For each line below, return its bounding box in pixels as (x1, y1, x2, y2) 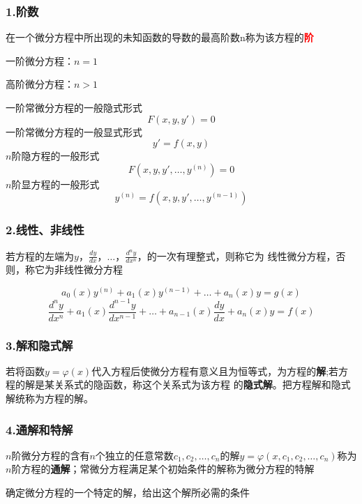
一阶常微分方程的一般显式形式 (6, 124, 142, 139)
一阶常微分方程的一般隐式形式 (6, 100, 142, 114)
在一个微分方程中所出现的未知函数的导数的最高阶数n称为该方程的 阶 (6, 30, 314, 45)
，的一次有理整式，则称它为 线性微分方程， (137, 248, 336, 263)
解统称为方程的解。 (6, 391, 93, 405)
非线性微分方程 (54, 262, 123, 277)
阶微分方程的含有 (11, 448, 90, 462)
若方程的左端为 (6, 248, 74, 263)
